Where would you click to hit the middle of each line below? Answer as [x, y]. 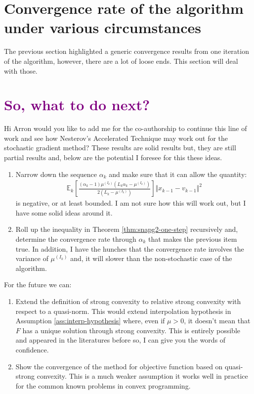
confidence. [32, 349]
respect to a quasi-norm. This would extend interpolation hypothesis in [123, 311]
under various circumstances [103, 27]
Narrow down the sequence [56, 174]
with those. [21, 70]
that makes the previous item [192, 239]
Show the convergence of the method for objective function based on [119, 366]
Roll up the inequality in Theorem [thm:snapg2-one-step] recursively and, [127, 229]
